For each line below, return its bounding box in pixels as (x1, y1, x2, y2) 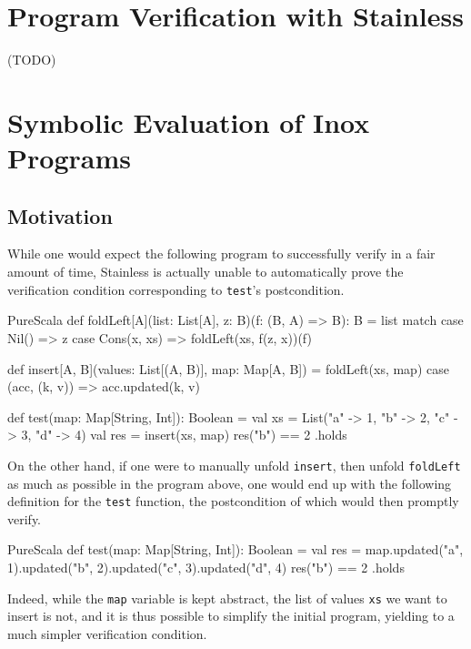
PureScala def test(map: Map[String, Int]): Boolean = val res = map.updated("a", (7, 540, 464, 559)
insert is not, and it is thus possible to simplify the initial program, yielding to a (7, 606, 455, 625)
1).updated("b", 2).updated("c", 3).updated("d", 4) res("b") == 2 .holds (7, 557, 405, 576)
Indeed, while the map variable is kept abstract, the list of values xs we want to (7, 588, 447, 607)
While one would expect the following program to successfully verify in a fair (7, 244, 436, 263)
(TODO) (7, 50, 56, 69)
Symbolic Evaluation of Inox (7, 103, 370, 140)
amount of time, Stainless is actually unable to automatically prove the (7, 262, 404, 281)
